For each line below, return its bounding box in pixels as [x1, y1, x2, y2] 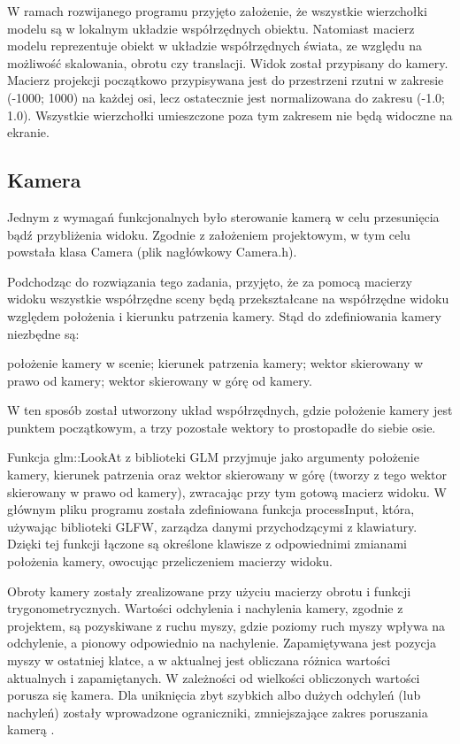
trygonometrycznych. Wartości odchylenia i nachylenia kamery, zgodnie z [7, 599, 403, 617]
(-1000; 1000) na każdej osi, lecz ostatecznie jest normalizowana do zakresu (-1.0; [7, 88, 445, 106]
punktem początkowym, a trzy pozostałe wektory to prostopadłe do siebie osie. [7, 418, 436, 436]
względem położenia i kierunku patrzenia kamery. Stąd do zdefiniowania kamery [7, 306, 441, 325]
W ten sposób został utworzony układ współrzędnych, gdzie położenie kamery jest [7, 401, 453, 419]
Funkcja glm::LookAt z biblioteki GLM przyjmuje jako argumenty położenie [7, 448, 419, 466]
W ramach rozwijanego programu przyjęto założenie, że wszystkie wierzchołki [7, 2, 427, 19]
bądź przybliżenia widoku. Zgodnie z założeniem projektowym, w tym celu [7, 225, 410, 243]
